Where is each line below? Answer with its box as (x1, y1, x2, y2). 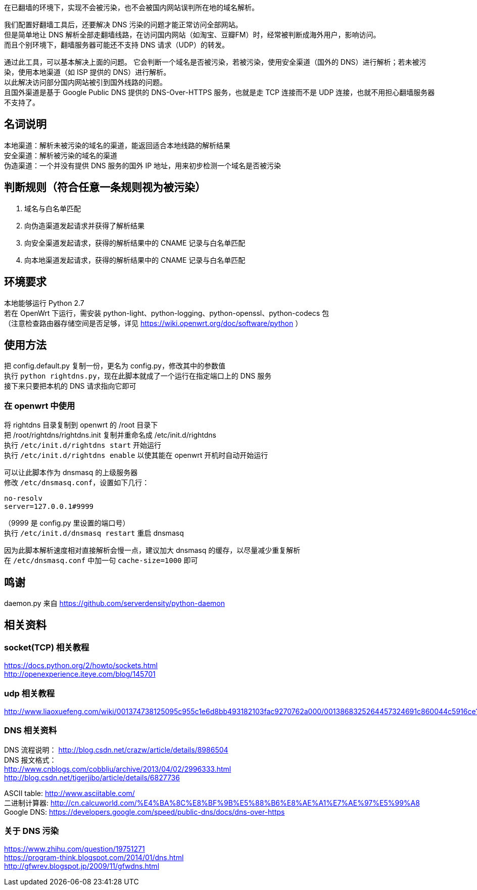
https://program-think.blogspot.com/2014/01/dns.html (4, 853, 184, 862)
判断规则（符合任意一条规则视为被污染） (4, 181, 206, 194)
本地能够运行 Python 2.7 (4, 298, 84, 307)
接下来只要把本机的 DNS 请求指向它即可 (4, 382, 136, 391)
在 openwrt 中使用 (4, 400, 75, 411)
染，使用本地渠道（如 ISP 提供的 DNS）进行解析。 (4, 68, 171, 76)
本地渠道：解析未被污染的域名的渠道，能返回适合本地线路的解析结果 (4, 140, 230, 150)
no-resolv (4, 494, 42, 503)
